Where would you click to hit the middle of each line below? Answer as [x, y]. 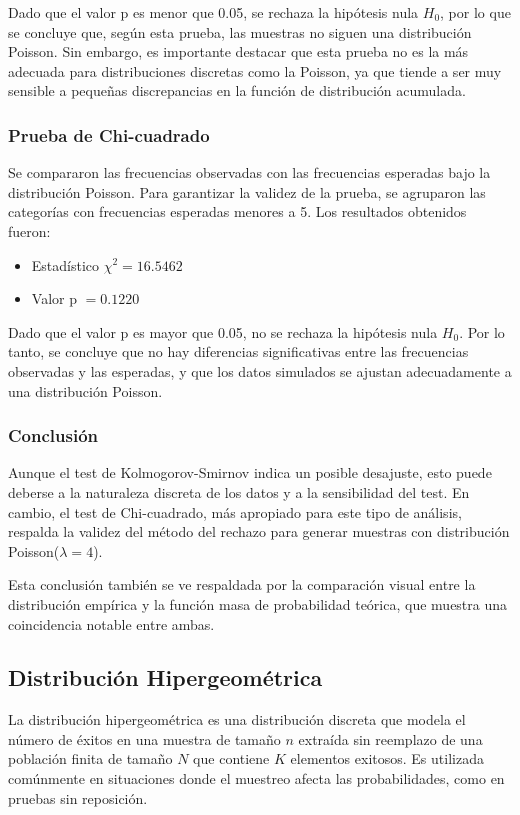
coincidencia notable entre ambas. [111, 623]
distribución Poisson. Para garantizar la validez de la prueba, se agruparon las [247, 191]
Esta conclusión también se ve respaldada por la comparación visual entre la [242, 584]
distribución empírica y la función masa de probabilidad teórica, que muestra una [258, 603]
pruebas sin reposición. [78, 797]
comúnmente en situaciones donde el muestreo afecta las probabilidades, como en [256, 778]
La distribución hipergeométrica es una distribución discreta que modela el [237, 719]
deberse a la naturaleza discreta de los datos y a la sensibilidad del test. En [239, 491]
